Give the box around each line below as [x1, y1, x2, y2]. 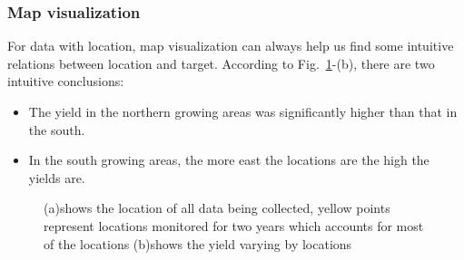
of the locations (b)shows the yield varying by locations [44, 234, 352, 253]
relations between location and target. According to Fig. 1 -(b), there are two [7, 53, 435, 72]
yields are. [28, 168, 85, 187]
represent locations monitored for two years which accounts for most [44, 216, 424, 235]
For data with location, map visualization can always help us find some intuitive [7, 36, 454, 55]
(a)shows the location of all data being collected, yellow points [44, 198, 390, 217]
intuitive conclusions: [7, 72, 124, 91]
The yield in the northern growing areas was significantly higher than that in [28, 102, 458, 120]
